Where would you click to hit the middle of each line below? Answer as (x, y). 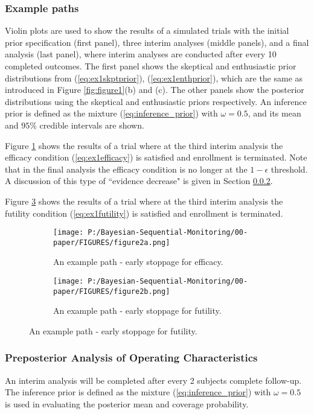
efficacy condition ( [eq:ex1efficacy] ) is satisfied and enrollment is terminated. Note (156, 157)
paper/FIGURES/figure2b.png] (112, 291)
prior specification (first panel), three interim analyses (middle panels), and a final (157, 42)
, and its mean (274, 113)
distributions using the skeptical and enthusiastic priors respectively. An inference (156, 101)
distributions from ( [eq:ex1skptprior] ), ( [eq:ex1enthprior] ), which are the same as (154, 78)
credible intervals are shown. (92, 125)
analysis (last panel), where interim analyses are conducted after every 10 (141, 54)
